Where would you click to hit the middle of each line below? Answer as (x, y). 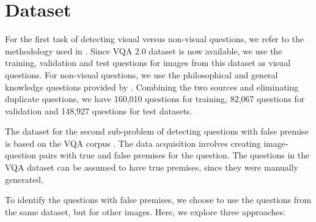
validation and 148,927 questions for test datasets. (99, 110)
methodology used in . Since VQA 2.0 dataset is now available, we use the (144, 50)
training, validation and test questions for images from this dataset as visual (148, 63)
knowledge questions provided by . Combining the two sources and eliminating (152, 87)
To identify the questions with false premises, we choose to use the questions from (158, 200)
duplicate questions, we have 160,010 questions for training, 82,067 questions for (155, 99)
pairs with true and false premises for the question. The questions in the (174, 155)
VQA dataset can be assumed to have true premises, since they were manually (152, 167)
